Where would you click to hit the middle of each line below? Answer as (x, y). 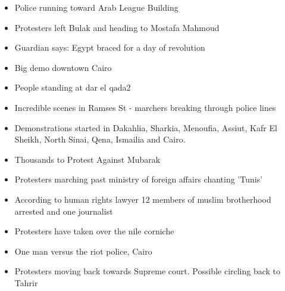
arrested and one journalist (64, 211)
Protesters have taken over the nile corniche (94, 231)
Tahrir (26, 282)
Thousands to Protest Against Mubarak (87, 159)
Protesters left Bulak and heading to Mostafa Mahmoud (117, 27)
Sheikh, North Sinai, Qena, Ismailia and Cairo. (100, 139)
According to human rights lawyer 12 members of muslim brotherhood (143, 199)
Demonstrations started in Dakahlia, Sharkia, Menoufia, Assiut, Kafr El (146, 127)
